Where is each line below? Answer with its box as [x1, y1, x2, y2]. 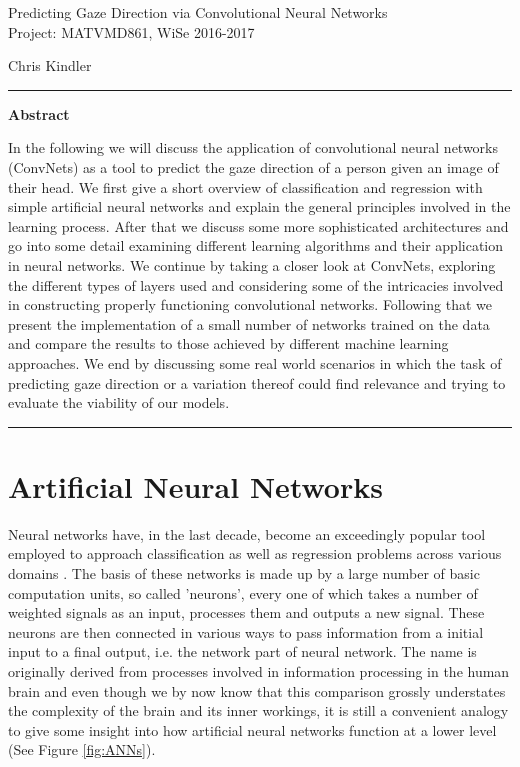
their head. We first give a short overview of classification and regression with [8, 176, 483, 197]
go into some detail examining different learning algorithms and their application [8, 235, 504, 256]
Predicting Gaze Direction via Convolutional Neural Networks [8, 2, 388, 22]
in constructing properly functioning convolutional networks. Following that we [8, 294, 492, 315]
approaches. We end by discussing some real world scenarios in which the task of [8, 352, 502, 373]
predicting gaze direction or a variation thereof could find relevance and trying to [8, 372, 506, 393]
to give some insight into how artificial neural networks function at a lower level [8, 719, 497, 740]
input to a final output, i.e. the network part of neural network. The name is [8, 641, 477, 662]
